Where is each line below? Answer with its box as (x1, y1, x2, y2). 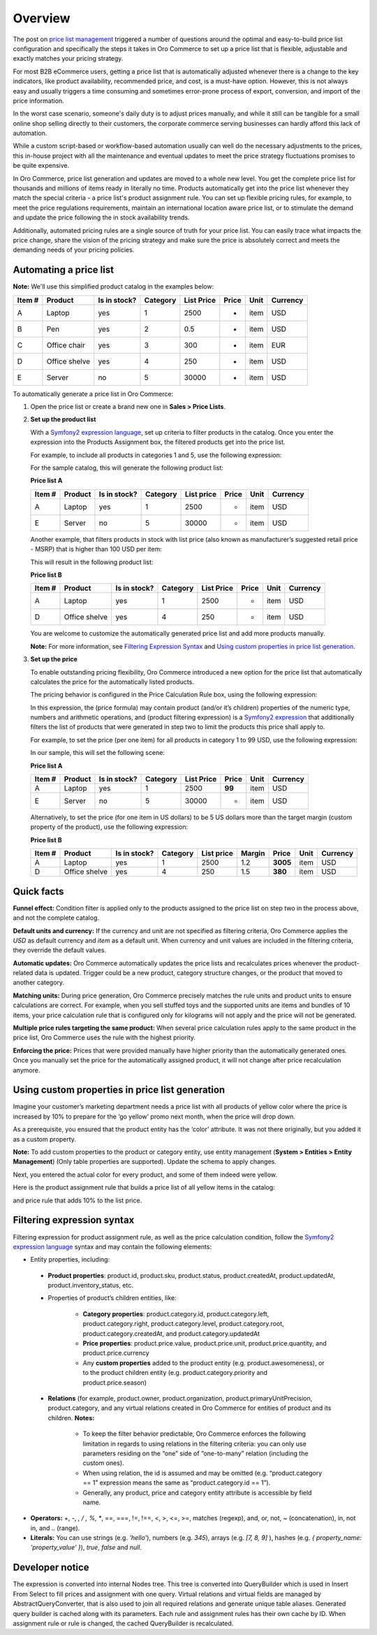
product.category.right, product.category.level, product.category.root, (82, 1320, 284, 1328)
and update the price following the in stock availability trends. (13, 213, 190, 222)
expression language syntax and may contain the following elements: (13, 1242, 212, 1251)
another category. (13, 979, 65, 987)
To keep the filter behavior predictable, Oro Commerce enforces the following (82, 1429, 306, 1438)
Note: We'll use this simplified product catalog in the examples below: (13, 282, 214, 291)
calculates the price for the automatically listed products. (30, 677, 195, 686)
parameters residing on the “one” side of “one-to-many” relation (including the (82, 1449, 309, 1457)
